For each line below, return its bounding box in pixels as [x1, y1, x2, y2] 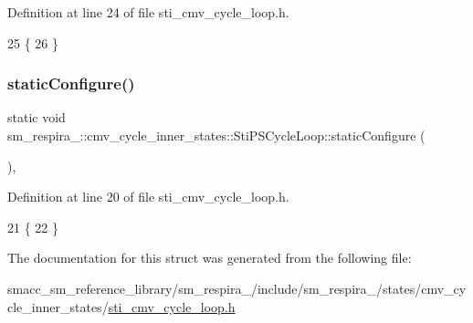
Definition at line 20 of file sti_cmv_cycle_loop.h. [7, 187, 289, 206]
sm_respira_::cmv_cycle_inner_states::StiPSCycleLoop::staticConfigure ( [7, 126, 426, 144]
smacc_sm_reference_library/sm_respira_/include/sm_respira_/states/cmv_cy [7, 278, 467, 297]
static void [7, 108, 66, 127]
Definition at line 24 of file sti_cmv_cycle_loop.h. [7, 3, 289, 21]
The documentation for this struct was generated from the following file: [7, 248, 412, 267]
